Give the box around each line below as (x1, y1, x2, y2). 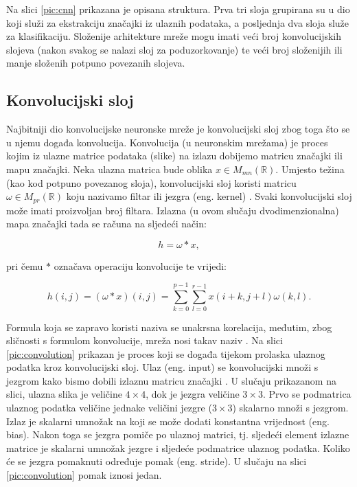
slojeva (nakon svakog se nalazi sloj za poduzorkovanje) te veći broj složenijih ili (6, 42, 343, 56)
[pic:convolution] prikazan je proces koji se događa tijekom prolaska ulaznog (6, 346, 325, 361)
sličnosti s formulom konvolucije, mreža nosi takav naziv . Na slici (6, 333, 283, 348)
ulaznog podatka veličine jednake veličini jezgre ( (6, 400, 212, 415)
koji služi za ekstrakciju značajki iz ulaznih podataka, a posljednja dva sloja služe (6, 15, 349, 30)
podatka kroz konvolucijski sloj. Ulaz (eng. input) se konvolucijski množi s (6, 360, 319, 374)
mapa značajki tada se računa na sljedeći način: (6, 216, 207, 231)
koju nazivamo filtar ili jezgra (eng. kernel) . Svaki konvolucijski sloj (66, 189, 352, 203)
